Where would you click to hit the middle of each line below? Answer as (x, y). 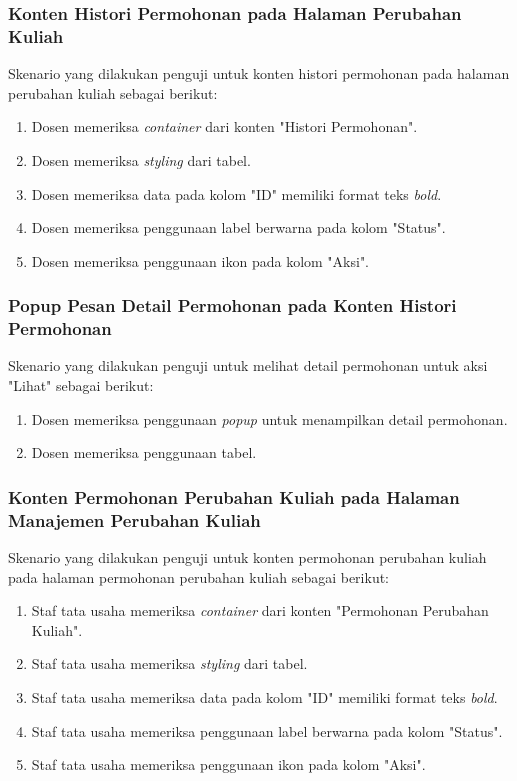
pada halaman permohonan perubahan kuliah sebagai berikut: (199, 576)
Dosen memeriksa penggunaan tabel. (144, 452)
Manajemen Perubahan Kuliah (134, 519)
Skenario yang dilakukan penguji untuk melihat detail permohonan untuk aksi (248, 365)
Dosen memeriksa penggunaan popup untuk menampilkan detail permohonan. (269, 418)
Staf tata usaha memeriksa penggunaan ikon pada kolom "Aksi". (228, 764)
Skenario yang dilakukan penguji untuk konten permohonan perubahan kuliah (247, 556)
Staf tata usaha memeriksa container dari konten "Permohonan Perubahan (260, 610)
